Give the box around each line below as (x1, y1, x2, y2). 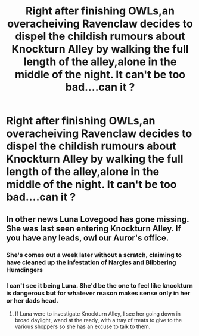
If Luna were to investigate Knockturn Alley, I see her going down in (14, 310, 181, 317)
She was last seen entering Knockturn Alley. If (6, 223, 182, 234)
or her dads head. (6, 297, 58, 305)
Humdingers (6, 265, 43, 274)
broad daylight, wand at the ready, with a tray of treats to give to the (14, 316, 182, 323)
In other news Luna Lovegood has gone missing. (6, 214, 189, 224)
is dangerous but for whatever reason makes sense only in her (6, 289, 191, 297)
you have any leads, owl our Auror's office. (6, 233, 169, 243)
